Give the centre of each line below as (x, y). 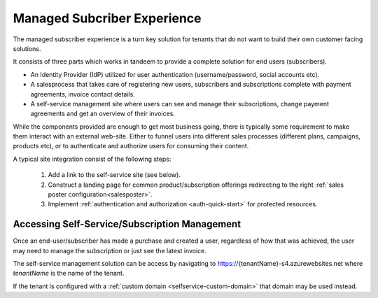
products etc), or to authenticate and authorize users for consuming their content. (131, 146)
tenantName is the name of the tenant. (69, 274)
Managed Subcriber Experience (107, 18)
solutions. (27, 48)
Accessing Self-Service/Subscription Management (127, 224)
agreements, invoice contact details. (83, 94)
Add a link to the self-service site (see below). (114, 175)
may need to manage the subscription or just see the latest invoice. (110, 250)
